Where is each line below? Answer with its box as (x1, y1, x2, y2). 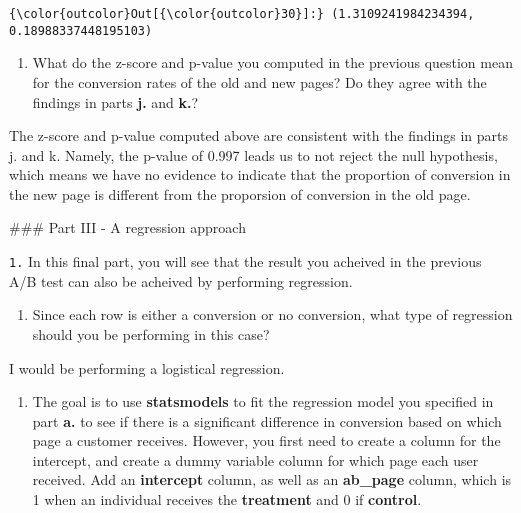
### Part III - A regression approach (9, 217, 246, 238)
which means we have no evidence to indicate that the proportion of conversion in (9, 164, 511, 185)
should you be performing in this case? (32, 323, 270, 344)
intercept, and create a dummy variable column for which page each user (32, 449, 479, 470)
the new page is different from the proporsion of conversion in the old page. (9, 183, 471, 204)
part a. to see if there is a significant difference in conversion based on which (32, 410, 502, 431)
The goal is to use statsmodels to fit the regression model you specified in (32, 391, 494, 412)
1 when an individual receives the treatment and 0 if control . (32, 489, 422, 510)
